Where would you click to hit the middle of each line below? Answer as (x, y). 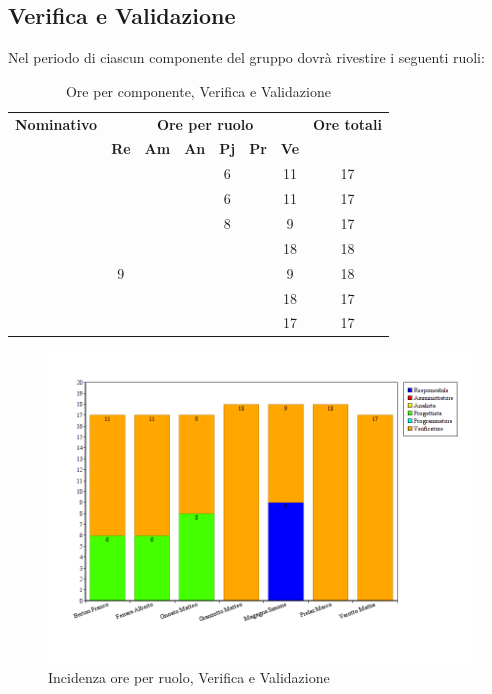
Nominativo (56, 123)
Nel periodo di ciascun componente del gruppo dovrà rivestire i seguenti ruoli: (246, 57)
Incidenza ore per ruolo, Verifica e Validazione (189, 676)
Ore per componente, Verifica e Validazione (198, 90)
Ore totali (347, 123)
